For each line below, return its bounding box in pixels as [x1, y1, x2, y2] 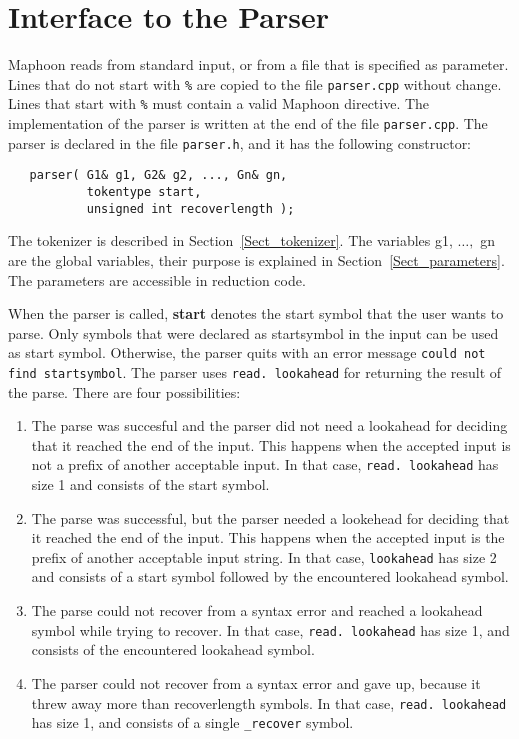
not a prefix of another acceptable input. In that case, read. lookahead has [31, 454, 499, 475]
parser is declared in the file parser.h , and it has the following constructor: [8, 132, 472, 153]
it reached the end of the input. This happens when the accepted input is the [31, 527, 505, 548]
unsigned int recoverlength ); [86, 201, 295, 216]
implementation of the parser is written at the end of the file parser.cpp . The [8, 113, 488, 134]
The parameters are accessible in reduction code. [8, 269, 306, 290]
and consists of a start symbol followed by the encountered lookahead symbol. [31, 566, 509, 587]
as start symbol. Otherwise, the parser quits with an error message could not [8, 342, 486, 363]
